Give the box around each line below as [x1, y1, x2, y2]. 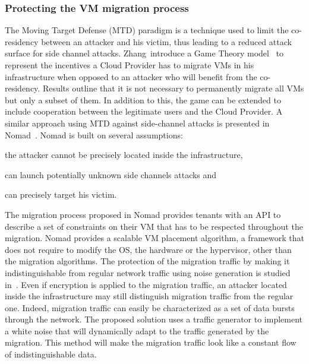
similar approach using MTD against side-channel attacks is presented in [5, 116, 270, 129]
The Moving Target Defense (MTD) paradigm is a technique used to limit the [5, 24, 289, 36]
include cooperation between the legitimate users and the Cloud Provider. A [5, 105, 283, 118]
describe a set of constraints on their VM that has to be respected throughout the [5, 220, 303, 232]
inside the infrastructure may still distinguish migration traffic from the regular [5, 290, 294, 302]
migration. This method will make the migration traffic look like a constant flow [5, 336, 297, 349]
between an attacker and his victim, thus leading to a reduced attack [41, 35, 292, 48]
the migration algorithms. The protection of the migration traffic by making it [5, 255, 290, 267]
